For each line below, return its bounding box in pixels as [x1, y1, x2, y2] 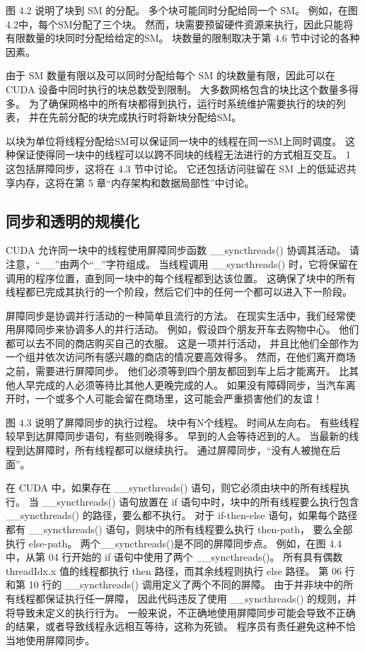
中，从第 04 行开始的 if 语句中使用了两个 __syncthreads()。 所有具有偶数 [6, 549, 343, 564]
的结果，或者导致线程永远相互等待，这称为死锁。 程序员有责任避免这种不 [6, 619, 346, 634]
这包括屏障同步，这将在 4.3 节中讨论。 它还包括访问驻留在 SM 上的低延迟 [6, 161, 347, 175]
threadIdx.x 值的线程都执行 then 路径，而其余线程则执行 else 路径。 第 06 [6, 563, 342, 578]
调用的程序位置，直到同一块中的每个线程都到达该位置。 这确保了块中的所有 [6, 270, 356, 285]
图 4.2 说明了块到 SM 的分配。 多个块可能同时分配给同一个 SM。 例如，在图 [6, 3, 358, 17]
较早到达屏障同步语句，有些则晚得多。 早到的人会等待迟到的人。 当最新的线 [6, 429, 359, 443]
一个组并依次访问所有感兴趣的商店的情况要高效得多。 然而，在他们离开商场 [6, 349, 356, 364]
